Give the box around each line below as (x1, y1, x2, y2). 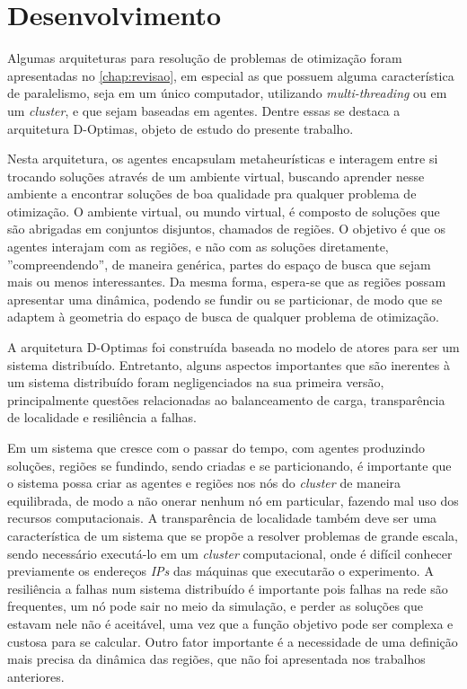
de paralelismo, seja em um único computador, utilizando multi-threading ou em (7, 84, 447, 102)
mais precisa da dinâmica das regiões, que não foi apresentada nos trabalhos (7, 649, 426, 668)
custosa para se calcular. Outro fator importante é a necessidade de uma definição (7, 632, 458, 650)
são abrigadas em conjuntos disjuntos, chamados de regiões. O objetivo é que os (7, 219, 445, 238)
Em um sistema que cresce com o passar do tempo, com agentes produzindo (7, 438, 426, 456)
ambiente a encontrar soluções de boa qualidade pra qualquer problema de (7, 184, 417, 203)
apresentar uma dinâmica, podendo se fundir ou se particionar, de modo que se (7, 289, 443, 308)
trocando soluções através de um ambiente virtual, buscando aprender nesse (7, 166, 425, 185)
